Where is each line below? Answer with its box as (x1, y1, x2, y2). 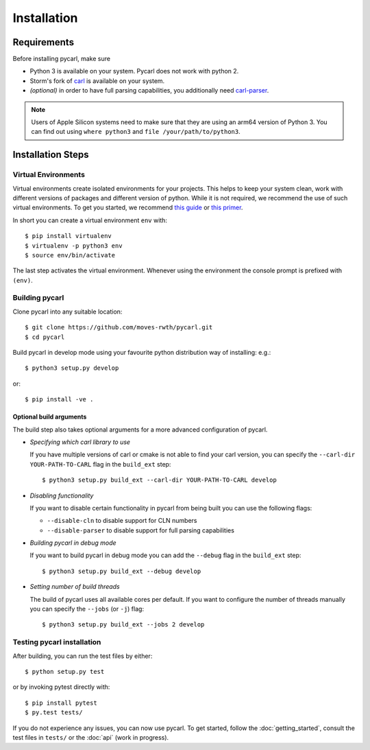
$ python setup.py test (25, 668, 105, 675)
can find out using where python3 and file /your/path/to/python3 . (31, 128, 241, 136)
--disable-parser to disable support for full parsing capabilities (47, 526, 234, 535)
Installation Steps (12, 149, 89, 161)
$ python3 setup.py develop (25, 364, 119, 372)
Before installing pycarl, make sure (12, 55, 111, 63)
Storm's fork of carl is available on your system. (29, 76, 165, 85)
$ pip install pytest (25, 699, 97, 707)
